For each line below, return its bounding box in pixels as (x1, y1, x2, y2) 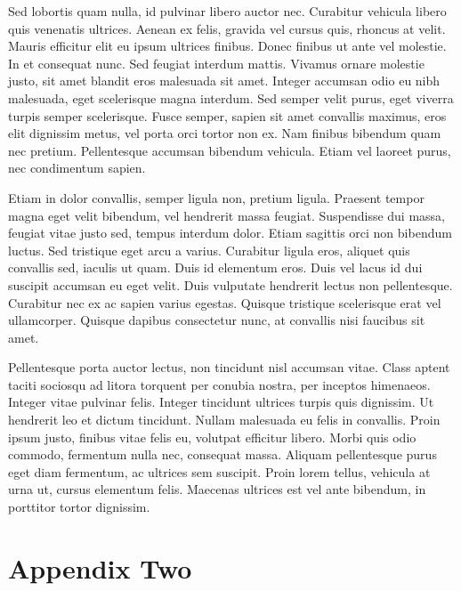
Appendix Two (8, 549, 192, 586)
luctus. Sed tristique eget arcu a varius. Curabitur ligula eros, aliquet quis (8, 240, 410, 259)
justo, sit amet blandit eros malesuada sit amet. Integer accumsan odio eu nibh (8, 71, 441, 90)
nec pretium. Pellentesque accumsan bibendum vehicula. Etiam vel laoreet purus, (8, 141, 451, 159)
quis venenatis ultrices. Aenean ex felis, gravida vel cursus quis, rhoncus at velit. (8, 19, 446, 37)
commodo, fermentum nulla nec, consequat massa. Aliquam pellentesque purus (8, 445, 437, 464)
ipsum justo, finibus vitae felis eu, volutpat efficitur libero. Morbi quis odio (8, 427, 417, 446)
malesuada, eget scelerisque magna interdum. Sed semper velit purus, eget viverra (8, 88, 454, 107)
